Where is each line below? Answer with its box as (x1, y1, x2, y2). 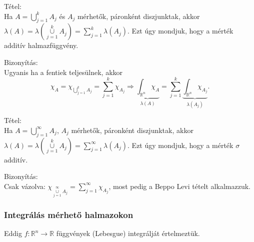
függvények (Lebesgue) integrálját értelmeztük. (56, 228, 200, 238)
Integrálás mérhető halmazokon (4, 208, 133, 221)
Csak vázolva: (4, 180, 45, 191)
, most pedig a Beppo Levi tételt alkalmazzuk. (108, 180, 250, 191)
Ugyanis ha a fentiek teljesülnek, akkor (4, 66, 123, 77)
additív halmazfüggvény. (4, 40, 78, 50)
